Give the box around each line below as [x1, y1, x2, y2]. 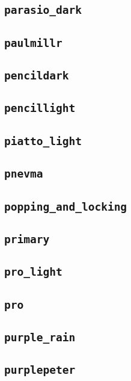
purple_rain [4, 330, 76, 344]
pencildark [4, 69, 69, 82]
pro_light [4, 265, 62, 279]
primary [4, 232, 50, 246]
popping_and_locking [4, 200, 127, 213]
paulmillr [4, 36, 62, 49]
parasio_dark [4, 4, 82, 17]
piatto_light [4, 134, 82, 147]
